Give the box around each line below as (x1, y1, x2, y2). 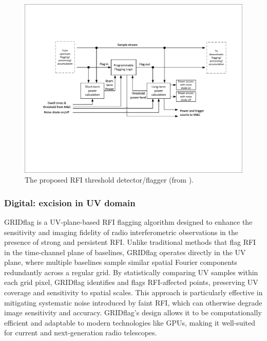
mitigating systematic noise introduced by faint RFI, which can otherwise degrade (4, 297, 262, 308)
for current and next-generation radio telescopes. (4, 327, 157, 338)
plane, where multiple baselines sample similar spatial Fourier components (4, 257, 237, 267)
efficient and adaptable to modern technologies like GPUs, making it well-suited (4, 317, 255, 328)
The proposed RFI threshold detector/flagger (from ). (25, 174, 194, 185)
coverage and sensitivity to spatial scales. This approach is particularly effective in (4, 287, 263, 298)
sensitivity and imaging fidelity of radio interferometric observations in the (4, 226, 238, 237)
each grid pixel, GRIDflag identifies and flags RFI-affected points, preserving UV (4, 277, 258, 288)
